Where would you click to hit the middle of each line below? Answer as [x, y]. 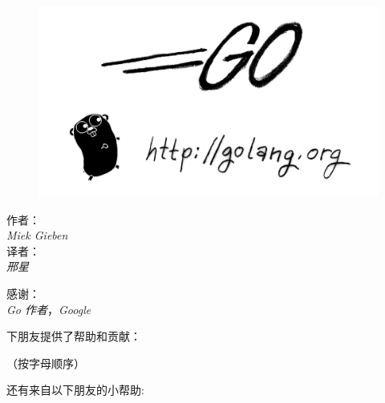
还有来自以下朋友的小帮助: [75, 390]
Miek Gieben [37, 235]
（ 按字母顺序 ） [46, 363]
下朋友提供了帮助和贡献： [74, 336]
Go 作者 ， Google [49, 309]
